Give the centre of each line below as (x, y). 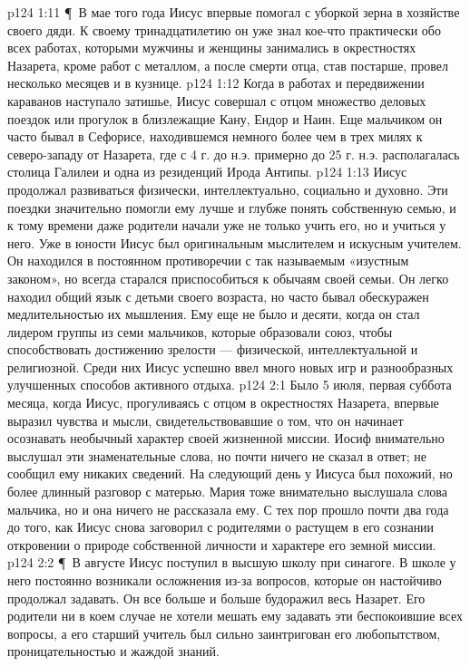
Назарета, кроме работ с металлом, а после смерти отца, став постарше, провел (228, 65)
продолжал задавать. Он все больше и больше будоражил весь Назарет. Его (216, 598)
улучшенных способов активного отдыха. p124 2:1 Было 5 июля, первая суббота (230, 385)
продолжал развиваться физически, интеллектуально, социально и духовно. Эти (228, 189)
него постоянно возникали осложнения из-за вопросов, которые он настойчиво (225, 580)
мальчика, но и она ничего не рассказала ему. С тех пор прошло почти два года (228, 509)
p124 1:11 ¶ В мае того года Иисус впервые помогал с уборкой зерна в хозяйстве (234, 12)
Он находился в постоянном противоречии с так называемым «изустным (208, 261)
